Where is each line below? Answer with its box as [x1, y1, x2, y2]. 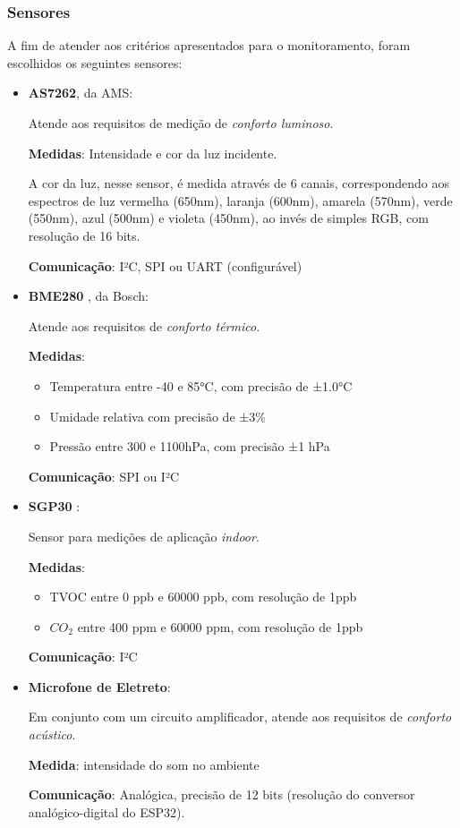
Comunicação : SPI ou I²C [28, 466, 180, 485]
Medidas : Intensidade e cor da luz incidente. [28, 143, 277, 162]
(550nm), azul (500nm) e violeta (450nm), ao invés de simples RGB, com [28, 209, 429, 227]
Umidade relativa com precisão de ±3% [49, 406, 266, 425]
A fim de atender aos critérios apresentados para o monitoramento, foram [7, 36, 411, 55]
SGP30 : [28, 497, 81, 516]
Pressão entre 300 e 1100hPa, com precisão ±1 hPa [49, 437, 330, 456]
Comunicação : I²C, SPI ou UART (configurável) [28, 256, 302, 275]
